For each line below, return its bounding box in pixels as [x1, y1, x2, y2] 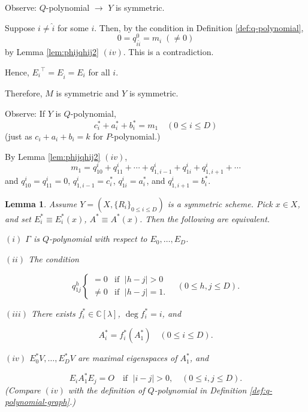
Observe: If [5, 107, 46, 119]
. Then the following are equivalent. [140, 212, 270, 225]
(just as [5, 130, 32, 143]
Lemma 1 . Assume [5, 197, 77, 210]
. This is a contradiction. [123, 45, 214, 57]
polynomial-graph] [5, 395, 70, 408]
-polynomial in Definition [154, 383, 247, 396]
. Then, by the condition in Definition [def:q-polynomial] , [94, 21, 304, 34]
